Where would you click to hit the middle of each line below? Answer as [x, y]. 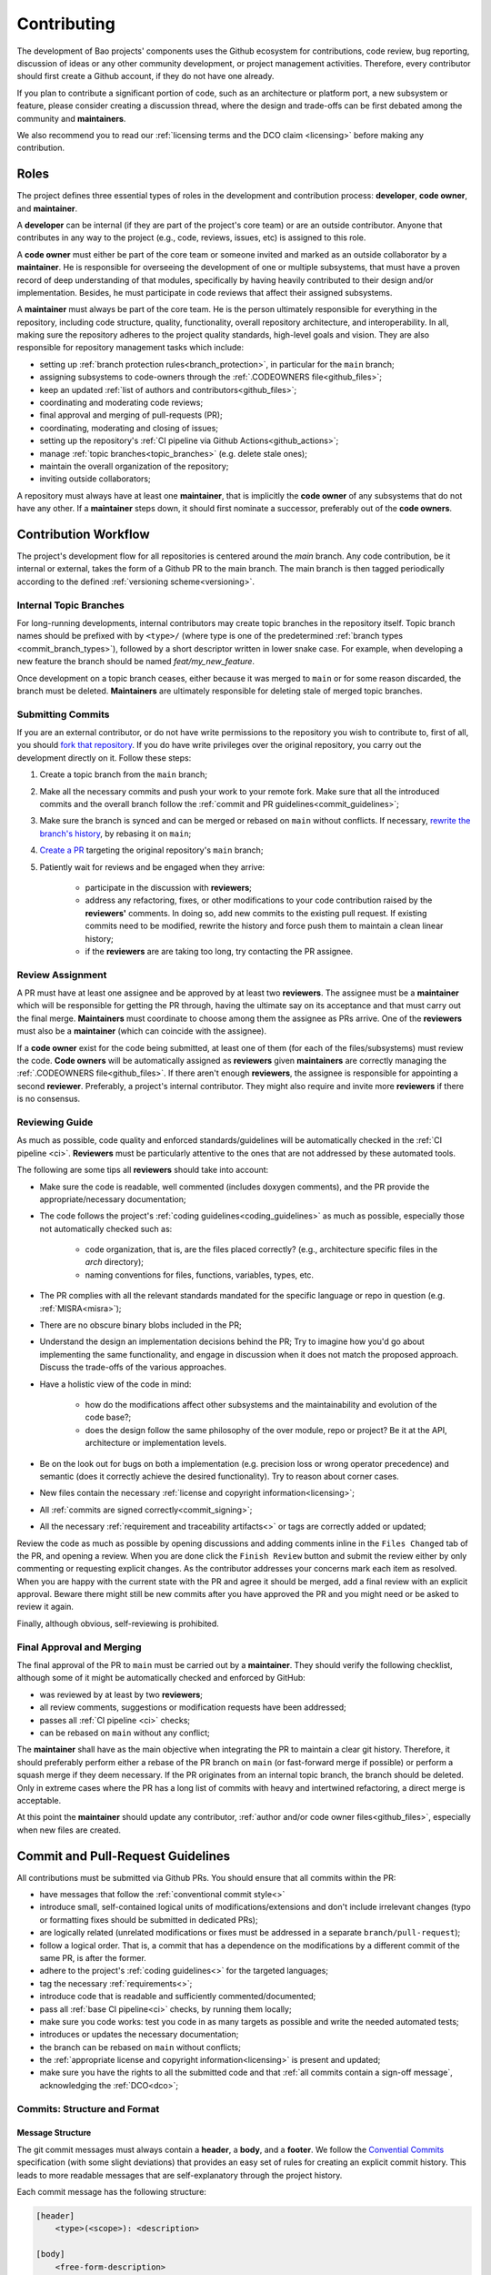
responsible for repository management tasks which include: [130, 348]
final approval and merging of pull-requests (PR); [131, 415]
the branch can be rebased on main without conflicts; [140, 2047]
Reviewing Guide [55, 1122]
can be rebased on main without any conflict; [125, 1733]
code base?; [108, 1417]
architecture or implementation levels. [156, 1443]
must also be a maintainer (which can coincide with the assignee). [142, 1031]
